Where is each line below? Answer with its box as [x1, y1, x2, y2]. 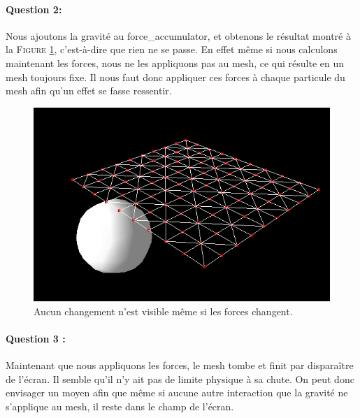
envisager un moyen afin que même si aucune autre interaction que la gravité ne [6, 385, 348, 400]
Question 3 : [6, 331, 66, 346]
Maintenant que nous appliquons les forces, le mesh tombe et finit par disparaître [6, 358, 354, 373]
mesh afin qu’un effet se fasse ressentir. [6, 83, 172, 98]
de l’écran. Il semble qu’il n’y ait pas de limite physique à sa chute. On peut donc [6, 371, 354, 386]
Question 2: [6, 1, 62, 16]
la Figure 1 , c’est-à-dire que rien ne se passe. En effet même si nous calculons [6, 42, 338, 57]
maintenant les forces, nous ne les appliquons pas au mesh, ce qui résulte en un [6, 55, 345, 70]
